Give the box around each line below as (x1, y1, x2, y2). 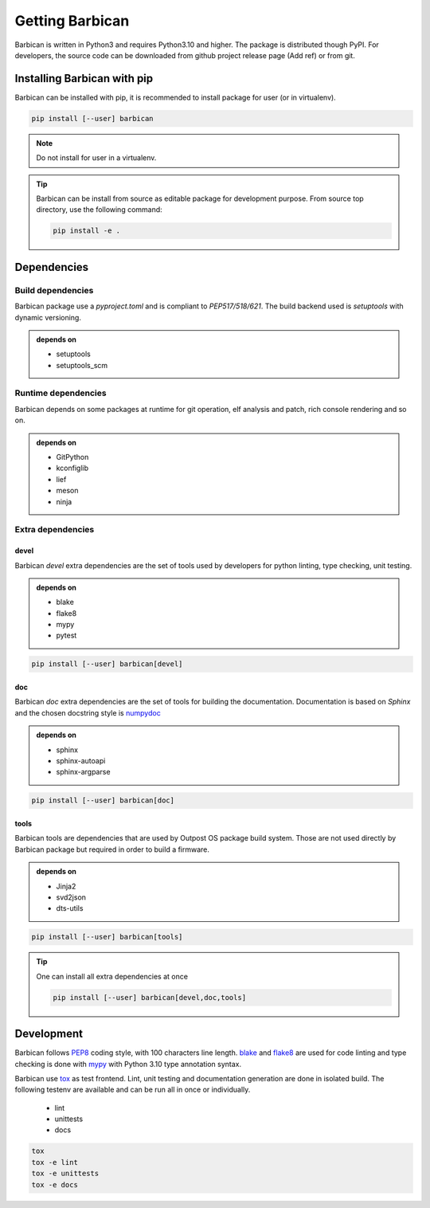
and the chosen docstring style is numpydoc (14, 708, 161, 717)
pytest (56, 630, 77, 641)
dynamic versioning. (14, 312, 81, 322)
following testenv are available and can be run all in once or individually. (14, 1084, 251, 1095)
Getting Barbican (14, 12, 130, 29)
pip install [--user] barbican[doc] (31, 796, 175, 805)
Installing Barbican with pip (14, 72, 154, 85)
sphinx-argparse (56, 767, 111, 777)
